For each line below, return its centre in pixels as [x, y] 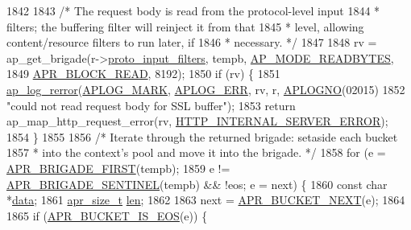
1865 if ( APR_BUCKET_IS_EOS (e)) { [107, 215]
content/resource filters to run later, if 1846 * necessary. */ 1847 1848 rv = [192, 42]
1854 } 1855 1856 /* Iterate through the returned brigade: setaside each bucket [202, 136]
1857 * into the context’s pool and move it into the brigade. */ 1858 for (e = [196, 152]
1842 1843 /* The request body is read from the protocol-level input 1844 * [193, 10]
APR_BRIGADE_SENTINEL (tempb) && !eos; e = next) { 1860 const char [197, 184]
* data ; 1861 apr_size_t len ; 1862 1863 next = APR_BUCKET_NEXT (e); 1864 [206, 200]
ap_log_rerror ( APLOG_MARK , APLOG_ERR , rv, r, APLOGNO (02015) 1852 [206, 89]
